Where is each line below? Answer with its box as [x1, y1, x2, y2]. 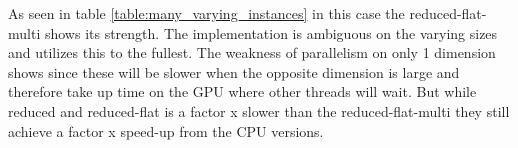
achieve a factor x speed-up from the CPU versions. [8, 120, 324, 141]
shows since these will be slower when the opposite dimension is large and [8, 61, 460, 82]
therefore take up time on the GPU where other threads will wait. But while [8, 81, 477, 102]
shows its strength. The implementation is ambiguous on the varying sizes [44, 22, 498, 43]
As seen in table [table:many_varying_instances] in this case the [8, 3, 405, 23]
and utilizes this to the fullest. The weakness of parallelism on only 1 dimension [8, 42, 496, 63]
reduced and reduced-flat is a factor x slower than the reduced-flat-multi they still [8, 100, 510, 121]
